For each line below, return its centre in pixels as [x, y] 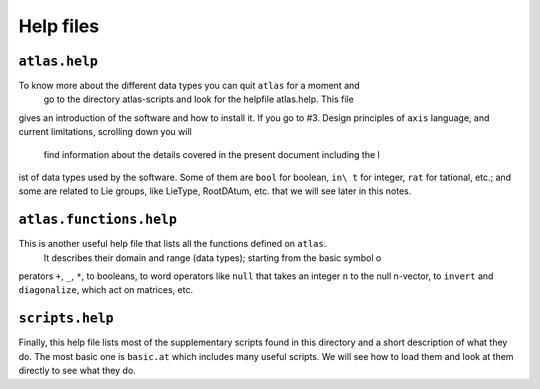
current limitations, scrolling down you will [105, 132]
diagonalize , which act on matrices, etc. [106, 290]
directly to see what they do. [77, 371]
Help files [59, 26]
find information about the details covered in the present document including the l [211, 154]
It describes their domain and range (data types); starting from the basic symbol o [212, 257]
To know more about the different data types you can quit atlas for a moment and [189, 86]
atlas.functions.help [97, 219]
